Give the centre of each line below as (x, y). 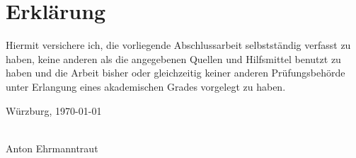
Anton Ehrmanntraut (52, 148)
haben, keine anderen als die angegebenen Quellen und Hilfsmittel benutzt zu (173, 58)
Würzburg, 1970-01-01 (54, 110)
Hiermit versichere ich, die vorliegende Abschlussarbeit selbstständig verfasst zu (178, 45)
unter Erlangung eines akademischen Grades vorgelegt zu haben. (146, 86)
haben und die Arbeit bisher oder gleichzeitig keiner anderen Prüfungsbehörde (176, 73)
